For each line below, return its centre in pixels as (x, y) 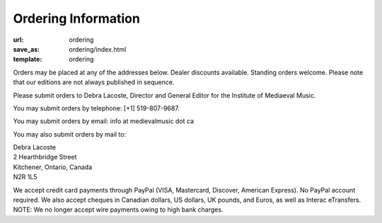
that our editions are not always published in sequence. (94, 82)
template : (28, 59)
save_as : (27, 49)
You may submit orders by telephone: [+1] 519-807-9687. (96, 108)
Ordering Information (77, 18)
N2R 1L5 (25, 177)
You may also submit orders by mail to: (70, 134)
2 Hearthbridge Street (45, 157)
